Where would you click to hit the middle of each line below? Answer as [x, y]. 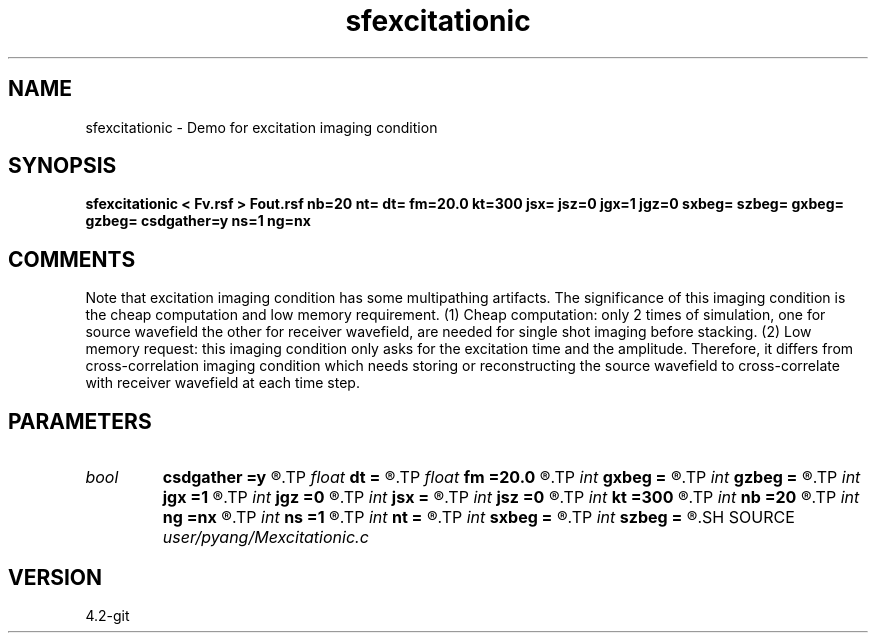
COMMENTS [72, 259]
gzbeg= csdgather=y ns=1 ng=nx [198, 221]
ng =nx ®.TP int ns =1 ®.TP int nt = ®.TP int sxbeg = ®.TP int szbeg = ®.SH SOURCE [478, 517]
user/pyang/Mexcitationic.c [265, 537]
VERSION [55, 577]
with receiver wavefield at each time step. [222, 383]
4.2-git [107, 615]
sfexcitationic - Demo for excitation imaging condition [261, 127]
